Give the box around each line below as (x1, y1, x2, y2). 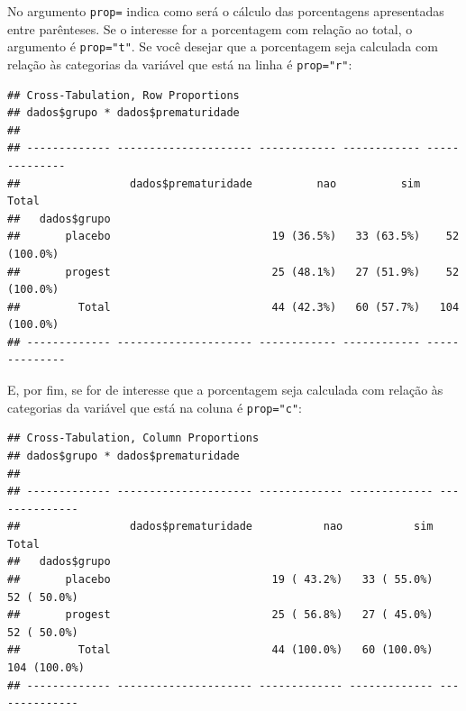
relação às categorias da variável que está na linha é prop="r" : (7, 54, 352, 73)
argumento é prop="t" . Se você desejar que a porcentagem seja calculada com (7, 37, 438, 56)
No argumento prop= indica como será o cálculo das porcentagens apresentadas (7, 2, 444, 20)
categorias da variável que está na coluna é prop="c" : (7, 397, 302, 416)
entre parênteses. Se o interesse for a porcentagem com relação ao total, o (7, 19, 413, 38)
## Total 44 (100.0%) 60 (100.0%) (7, 643, 434, 657)
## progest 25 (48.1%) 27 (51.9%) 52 (7, 265, 460, 278)
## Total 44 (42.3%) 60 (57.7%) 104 (7, 300, 460, 314)
